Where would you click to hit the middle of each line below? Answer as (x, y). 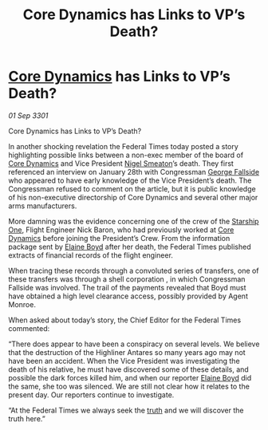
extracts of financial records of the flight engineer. (91, 255)
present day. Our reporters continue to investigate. (91, 394)
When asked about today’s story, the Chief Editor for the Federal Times (125, 320)
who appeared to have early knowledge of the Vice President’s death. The (130, 180)
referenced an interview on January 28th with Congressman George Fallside (134, 172)
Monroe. (22, 304)
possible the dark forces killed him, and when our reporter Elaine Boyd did (130, 377)
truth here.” (27, 418)
